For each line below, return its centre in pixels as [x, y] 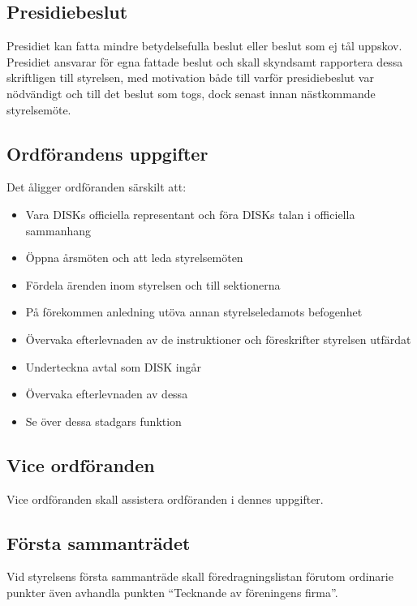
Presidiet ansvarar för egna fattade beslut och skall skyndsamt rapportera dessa [205, 61]
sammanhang [58, 230]
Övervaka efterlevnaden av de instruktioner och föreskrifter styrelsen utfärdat [218, 339]
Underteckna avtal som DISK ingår [113, 366]
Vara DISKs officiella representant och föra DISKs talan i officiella [190, 214]
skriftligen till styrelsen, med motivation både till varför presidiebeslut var [190, 77]
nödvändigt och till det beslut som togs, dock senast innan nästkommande [191, 93]
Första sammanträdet [99, 542]
